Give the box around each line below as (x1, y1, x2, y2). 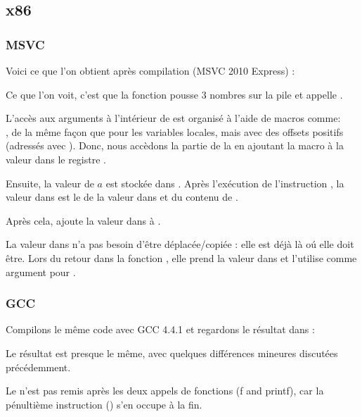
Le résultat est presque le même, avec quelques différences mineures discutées (6, 345, 338, 360)
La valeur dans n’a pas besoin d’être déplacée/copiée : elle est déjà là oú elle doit (6, 237, 354, 251)
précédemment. (6, 359, 71, 374)
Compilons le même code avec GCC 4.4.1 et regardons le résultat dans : (6, 322, 315, 337)
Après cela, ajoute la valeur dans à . (6, 213, 161, 228)
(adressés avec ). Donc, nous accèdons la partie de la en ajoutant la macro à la (6, 138, 344, 153)
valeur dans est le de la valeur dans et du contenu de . (6, 189, 238, 204)
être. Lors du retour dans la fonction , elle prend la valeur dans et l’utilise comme (6, 250, 357, 265)
